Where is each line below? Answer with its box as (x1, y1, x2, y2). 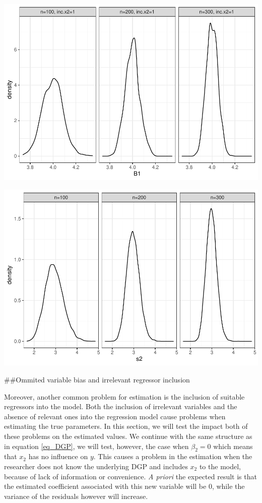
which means (213, 440, 253, 451)
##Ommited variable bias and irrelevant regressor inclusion (4, 374, 190, 385)
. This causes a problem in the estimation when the (93, 451, 252, 462)
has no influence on (28, 451, 88, 462)
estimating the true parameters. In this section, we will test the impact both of (4, 421, 248, 431)
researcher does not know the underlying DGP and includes (4, 461, 188, 471)
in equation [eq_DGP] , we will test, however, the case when (4, 440, 189, 451)
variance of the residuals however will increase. (4, 490, 148, 501)
